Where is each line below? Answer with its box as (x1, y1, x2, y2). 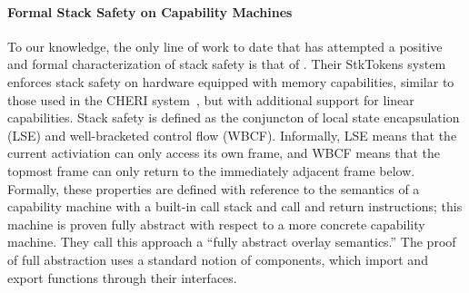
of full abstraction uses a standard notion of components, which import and (7, 249, 428, 269)
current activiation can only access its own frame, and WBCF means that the (7, 143, 440, 162)
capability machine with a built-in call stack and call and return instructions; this (7, 197, 463, 216)
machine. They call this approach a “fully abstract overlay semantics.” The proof (7, 232, 456, 251)
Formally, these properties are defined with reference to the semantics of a (7, 179, 420, 198)
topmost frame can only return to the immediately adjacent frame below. (7, 161, 415, 180)
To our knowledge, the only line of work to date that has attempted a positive (7, 36, 443, 55)
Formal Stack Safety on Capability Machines (7, 2, 293, 21)
